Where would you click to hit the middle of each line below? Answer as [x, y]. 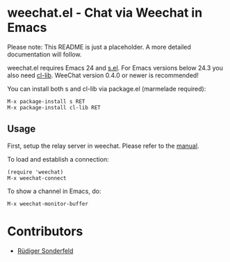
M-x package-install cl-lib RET [54, 107]
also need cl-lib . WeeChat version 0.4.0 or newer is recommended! [103, 75]
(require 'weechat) [35, 172]
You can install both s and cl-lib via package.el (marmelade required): [107, 88]
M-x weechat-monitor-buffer [48, 203]
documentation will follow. [44, 54]
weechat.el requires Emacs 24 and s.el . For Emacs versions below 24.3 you [115, 68]
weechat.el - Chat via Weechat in [105, 13]
